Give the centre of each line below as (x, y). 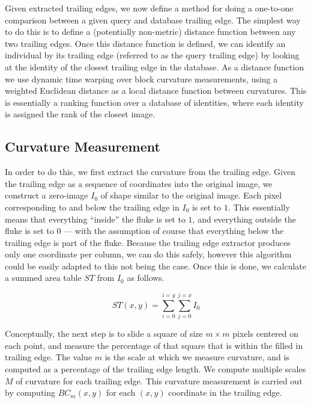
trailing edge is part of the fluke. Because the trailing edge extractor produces (148, 242)
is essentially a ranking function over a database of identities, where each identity (154, 102)
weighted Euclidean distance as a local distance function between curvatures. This (156, 91)
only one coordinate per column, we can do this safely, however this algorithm (148, 254)
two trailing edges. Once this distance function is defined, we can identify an (145, 43)
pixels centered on (266, 334)
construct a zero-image (47, 195)
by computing (30, 392)
